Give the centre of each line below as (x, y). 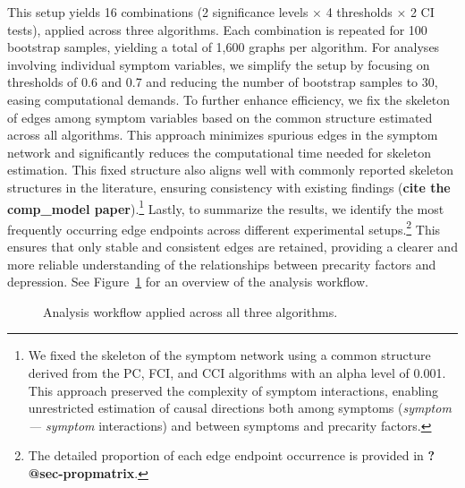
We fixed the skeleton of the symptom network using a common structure (229, 355)
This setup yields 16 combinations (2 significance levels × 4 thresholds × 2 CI (221, 12)
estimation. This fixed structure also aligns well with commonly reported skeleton (231, 170)
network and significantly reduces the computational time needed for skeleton (220, 152)
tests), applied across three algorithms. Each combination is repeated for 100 (217, 29)
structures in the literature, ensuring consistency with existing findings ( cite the (229, 187)
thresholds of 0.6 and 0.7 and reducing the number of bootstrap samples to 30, (223, 82)
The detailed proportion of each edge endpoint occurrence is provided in (226, 455)
